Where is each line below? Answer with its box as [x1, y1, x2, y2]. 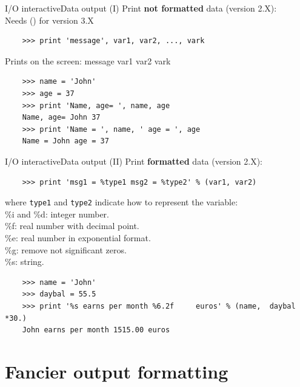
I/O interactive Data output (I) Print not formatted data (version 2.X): [5, 2, 277, 14]
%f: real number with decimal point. [5, 219, 139, 232]
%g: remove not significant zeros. [5, 243, 127, 256]
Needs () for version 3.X [5, 13, 94, 26]
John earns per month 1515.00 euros [22, 326, 170, 335]
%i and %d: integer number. [5, 207, 109, 220]
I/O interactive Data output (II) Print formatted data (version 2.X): [5, 154, 262, 167]
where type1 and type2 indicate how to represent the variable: [5, 196, 238, 208]
